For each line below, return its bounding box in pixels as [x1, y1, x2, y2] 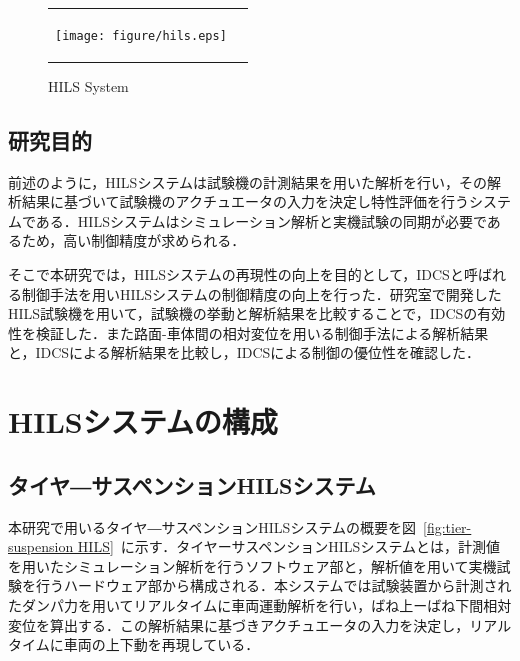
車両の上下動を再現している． [63, 634, 260, 655]
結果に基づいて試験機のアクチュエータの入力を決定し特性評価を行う [21, 191, 469, 212]
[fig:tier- [423, 516, 472, 537]
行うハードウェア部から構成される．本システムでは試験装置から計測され [35, 575, 512, 596]
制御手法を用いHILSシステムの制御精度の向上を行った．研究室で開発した [21, 283, 502, 304]
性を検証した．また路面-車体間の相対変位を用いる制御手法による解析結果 [8, 322, 489, 343]
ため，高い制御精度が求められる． [21, 230, 246, 251]
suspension [8, 536, 74, 557]
